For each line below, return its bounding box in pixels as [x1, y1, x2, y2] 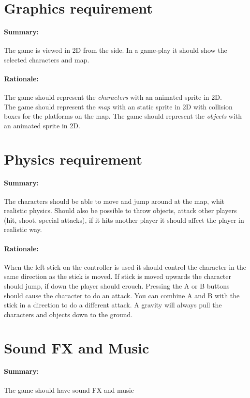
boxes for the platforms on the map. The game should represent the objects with [4, 111, 242, 121]
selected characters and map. [4, 54, 89, 64]
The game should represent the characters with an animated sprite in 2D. [4, 92, 222, 102]
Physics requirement [4, 149, 143, 168]
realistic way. [4, 224, 42, 234]
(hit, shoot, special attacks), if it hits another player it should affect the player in [4, 214, 244, 225]
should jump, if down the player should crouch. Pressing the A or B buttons [4, 281, 230, 291]
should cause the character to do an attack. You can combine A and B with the [4, 290, 240, 300]
